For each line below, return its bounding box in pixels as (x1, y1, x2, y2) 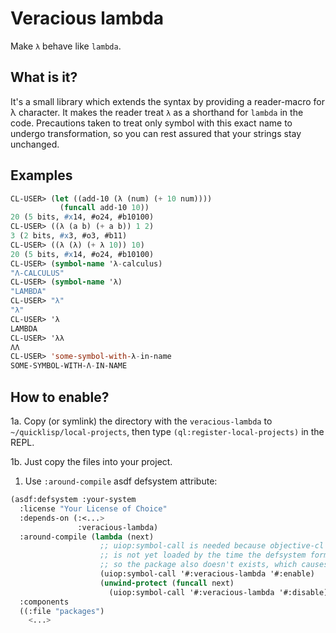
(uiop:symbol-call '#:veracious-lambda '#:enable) (99, 569, 315, 579)
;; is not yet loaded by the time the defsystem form (99, 550, 329, 561)
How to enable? (10, 388, 110, 406)
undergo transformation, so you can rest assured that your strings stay (10, 127, 302, 139)
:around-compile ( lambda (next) (19, 532, 155, 542)
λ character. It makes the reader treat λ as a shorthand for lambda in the (10, 106, 304, 118)
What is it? (10, 69, 78, 86)
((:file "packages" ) (19, 606, 105, 616)
